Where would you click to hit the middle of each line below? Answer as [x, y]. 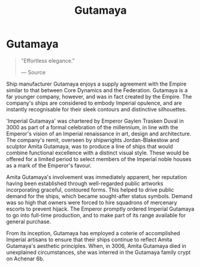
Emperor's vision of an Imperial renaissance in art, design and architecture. [99, 133]
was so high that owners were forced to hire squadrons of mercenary [92, 202]
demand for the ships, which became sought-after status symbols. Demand [99, 196]
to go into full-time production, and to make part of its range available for [96, 215]
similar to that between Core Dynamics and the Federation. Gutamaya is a [97, 90]
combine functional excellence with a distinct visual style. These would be [98, 153]
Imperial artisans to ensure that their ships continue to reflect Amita [89, 239]
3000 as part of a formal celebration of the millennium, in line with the [92, 127]
